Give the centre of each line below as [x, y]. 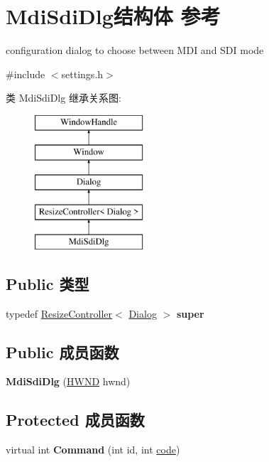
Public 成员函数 [62, 351]
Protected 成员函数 [75, 420]
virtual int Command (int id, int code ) [93, 450]
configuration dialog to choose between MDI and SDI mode [135, 50]
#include [26, 74]
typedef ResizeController [59, 313]
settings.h [82, 74]
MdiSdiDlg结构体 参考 [113, 16]
